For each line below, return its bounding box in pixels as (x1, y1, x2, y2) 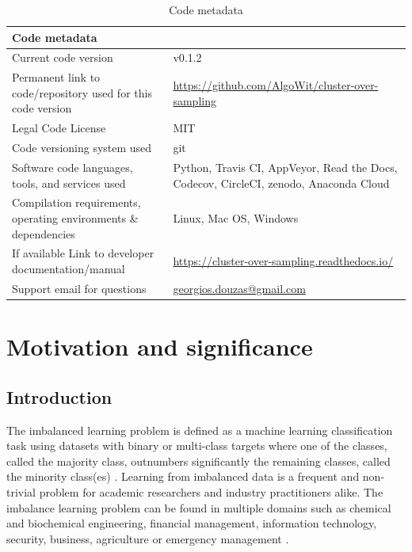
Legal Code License (12, 120, 106, 136)
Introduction (6, 384, 113, 409)
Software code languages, (12, 159, 133, 175)
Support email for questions (12, 280, 147, 296)
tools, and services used (12, 174, 126, 191)
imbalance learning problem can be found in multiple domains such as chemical (6, 499, 391, 516)
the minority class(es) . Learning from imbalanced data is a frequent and (6, 468, 360, 485)
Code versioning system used (12, 139, 152, 156)
